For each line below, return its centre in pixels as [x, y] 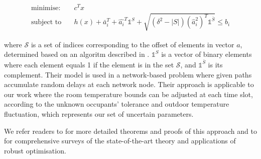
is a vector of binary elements [207, 54]
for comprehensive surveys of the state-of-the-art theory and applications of [120, 141]
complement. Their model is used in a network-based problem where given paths [128, 74]
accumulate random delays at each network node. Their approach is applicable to [129, 84]
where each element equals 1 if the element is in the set [89, 64]
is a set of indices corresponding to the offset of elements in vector [133, 44]
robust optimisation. [35, 150]
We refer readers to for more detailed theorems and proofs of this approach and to [130, 131]
